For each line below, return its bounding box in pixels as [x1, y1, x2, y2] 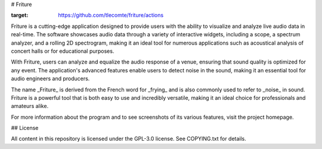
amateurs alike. [11, 103, 49, 110]
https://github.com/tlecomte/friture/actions [58, 12, 164, 19]
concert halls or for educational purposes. [11, 47, 114, 55]
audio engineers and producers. [11, 75, 90, 83]
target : [11, 12, 29, 19]
